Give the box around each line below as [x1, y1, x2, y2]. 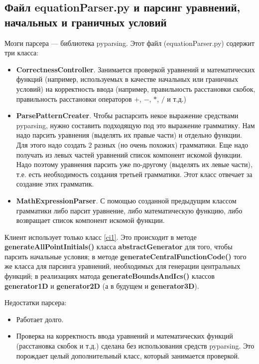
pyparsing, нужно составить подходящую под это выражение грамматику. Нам [16, 120, 255, 130]
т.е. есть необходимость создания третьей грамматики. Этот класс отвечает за [16, 169, 253, 179]
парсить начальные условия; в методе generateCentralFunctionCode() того [4, 251, 247, 261]
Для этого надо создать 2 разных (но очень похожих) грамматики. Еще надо [16, 139, 249, 150]
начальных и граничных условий [4, 14, 167, 29]
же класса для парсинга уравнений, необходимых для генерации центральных [4, 261, 241, 271]
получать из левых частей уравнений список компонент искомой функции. [16, 149, 243, 160]
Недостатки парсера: [4, 297, 67, 308]
